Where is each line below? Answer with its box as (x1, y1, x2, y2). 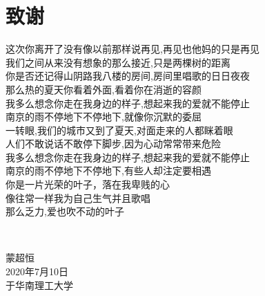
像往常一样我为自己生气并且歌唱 (6, 190, 150, 205)
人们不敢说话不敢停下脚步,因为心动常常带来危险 (6, 136, 221, 151)
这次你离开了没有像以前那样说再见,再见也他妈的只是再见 (6, 41, 259, 56)
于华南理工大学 (6, 277, 73, 292)
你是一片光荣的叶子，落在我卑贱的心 (6, 177, 170, 192)
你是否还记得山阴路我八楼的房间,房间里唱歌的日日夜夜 (6, 68, 250, 83)
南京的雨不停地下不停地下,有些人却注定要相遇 (6, 163, 211, 178)
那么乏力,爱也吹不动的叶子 (6, 204, 124, 219)
